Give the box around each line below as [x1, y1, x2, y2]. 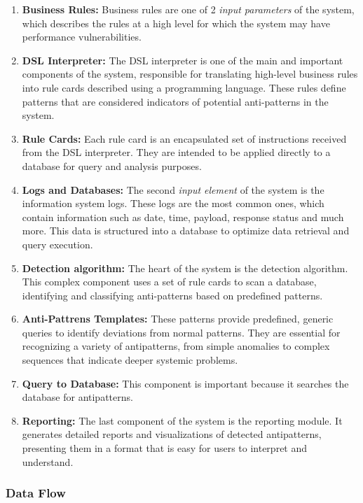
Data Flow [6, 484, 66, 502]
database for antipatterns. [22, 390, 133, 404]
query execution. [22, 236, 93, 251]
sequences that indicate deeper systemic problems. [22, 353, 238, 367]
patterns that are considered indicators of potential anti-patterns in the [22, 94, 329, 108]
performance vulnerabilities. [22, 29, 142, 44]
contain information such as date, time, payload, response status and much [22, 209, 344, 224]
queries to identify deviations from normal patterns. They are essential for [22, 325, 341, 339]
